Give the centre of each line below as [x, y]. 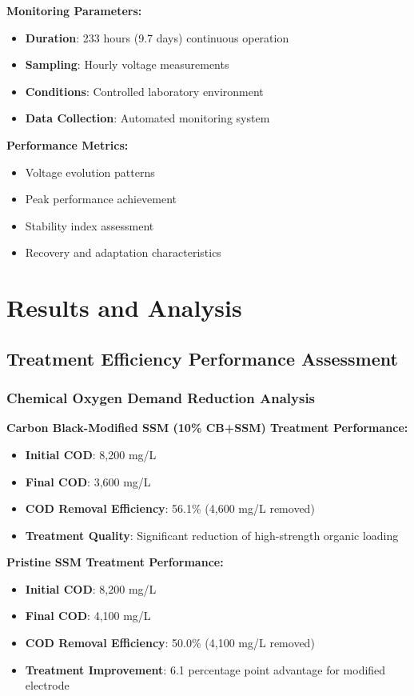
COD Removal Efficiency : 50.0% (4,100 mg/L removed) [170, 643]
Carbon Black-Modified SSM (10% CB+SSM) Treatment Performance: [207, 428]
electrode [47, 685]
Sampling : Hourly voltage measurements [127, 64]
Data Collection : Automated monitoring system [147, 118]
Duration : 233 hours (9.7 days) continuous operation [157, 37]
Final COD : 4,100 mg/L [88, 616]
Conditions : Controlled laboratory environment [144, 91]
